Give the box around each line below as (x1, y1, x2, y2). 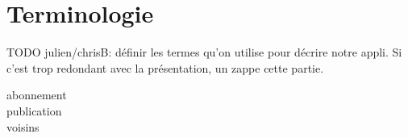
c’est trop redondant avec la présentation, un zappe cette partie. (6, 59, 324, 76)
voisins (6, 118, 40, 135)
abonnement (6, 86, 67, 103)
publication (6, 102, 62, 119)
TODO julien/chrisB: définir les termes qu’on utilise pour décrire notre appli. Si (6, 44, 402, 61)
